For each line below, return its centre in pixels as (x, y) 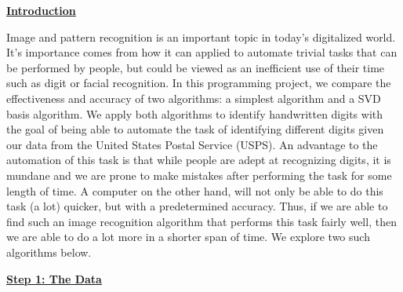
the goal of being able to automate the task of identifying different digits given (195, 129)
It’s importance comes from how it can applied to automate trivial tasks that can (202, 52)
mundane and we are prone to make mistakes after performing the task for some (199, 175)
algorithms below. (49, 252)
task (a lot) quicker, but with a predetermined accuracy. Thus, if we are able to (197, 206)
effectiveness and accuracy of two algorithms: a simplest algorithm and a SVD (194, 98)
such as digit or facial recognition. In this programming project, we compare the (199, 83)
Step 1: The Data (54, 278)
